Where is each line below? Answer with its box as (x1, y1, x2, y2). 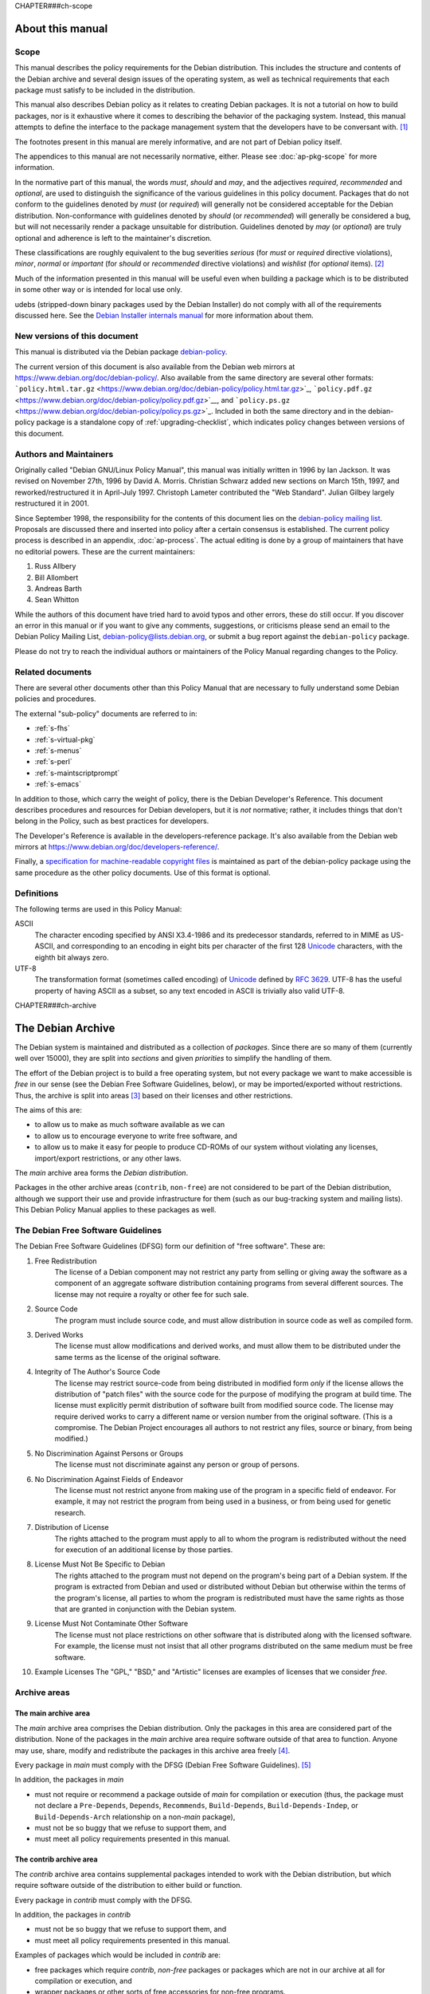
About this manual (14, 22, 108, 35)
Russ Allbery (34, 562, 76, 571)
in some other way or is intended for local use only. (14, 285, 183, 294)
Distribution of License (34, 1523, 109, 1532)
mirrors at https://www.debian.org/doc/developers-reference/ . (14, 842, 220, 852)
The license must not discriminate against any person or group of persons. (54, 1460, 300, 1469)
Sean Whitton (34, 595, 80, 605)
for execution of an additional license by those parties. (54, 1545, 233, 1555)
